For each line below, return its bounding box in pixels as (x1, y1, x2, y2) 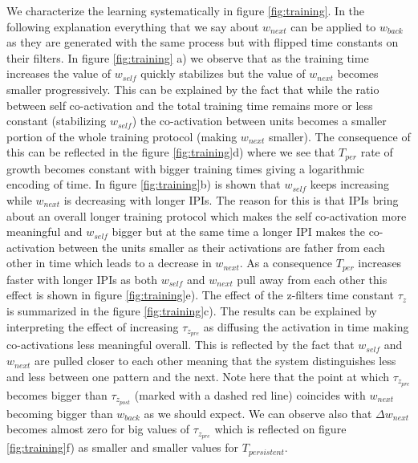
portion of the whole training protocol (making (6, 128, 237, 144)
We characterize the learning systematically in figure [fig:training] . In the (6, 2, 365, 18)
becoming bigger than (6, 404, 113, 421)
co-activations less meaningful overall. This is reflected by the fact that (6, 336, 355, 353)
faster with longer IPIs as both (6, 270, 157, 287)
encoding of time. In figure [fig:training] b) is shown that (6, 176, 281, 193)
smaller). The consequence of (268, 128, 411, 144)
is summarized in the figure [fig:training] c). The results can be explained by (6, 303, 377, 319)
